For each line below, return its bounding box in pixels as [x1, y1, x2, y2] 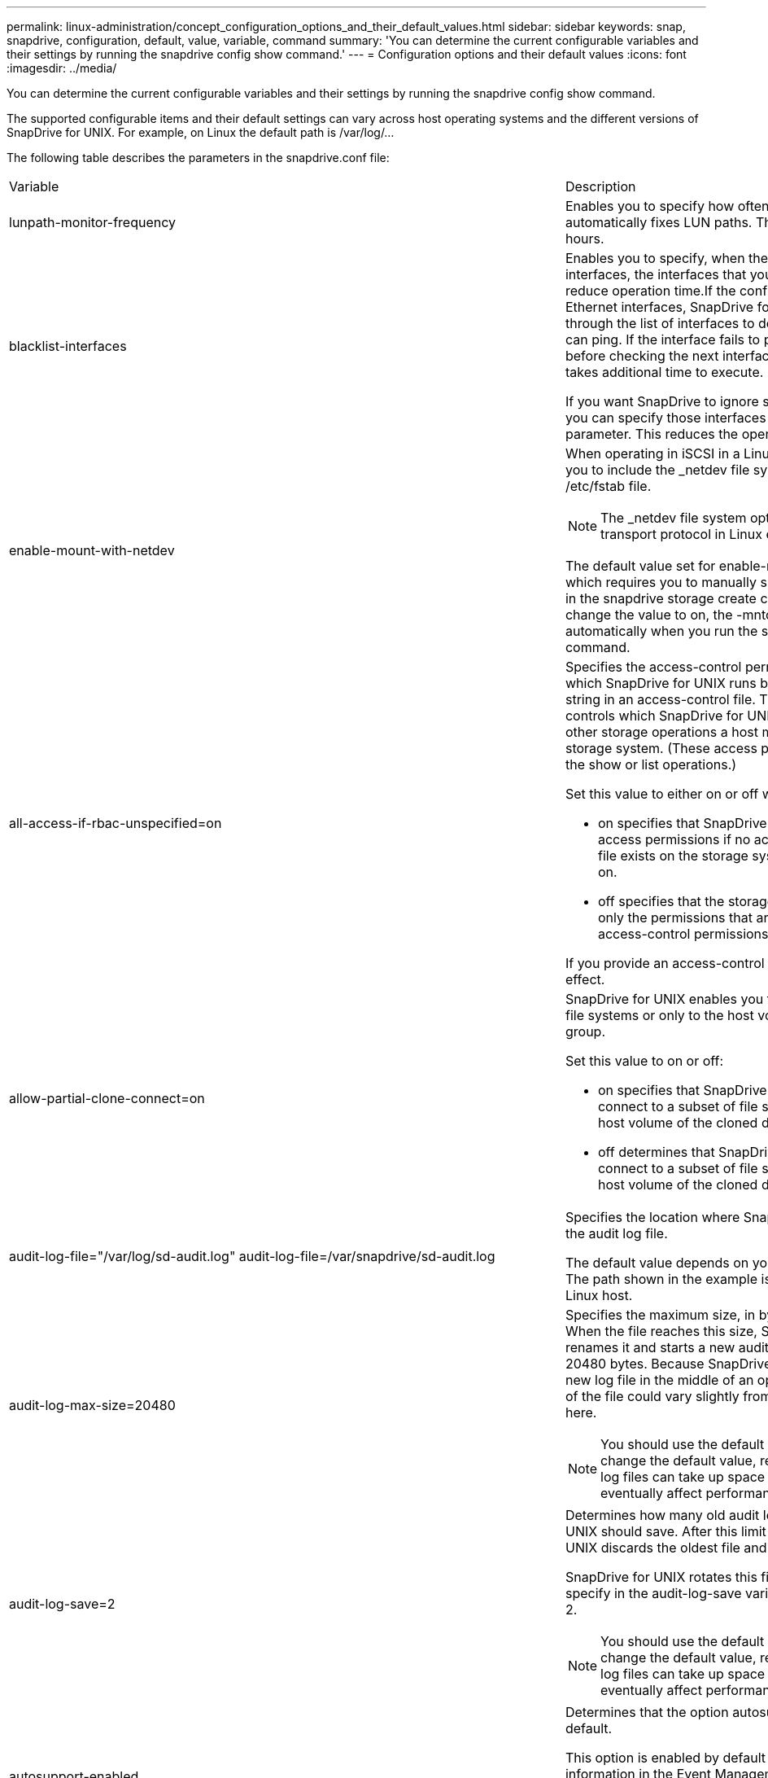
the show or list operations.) [565, 756, 737, 773]
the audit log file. [565, 1225, 668, 1242]
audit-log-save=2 [9, 1596, 116, 1612]
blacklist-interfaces [9, 338, 127, 354]
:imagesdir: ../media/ [7, 61, 117, 75]
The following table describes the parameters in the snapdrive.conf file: [7, 151, 390, 164]
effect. [565, 971, 605, 988]
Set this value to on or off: [565, 1053, 724, 1069]
